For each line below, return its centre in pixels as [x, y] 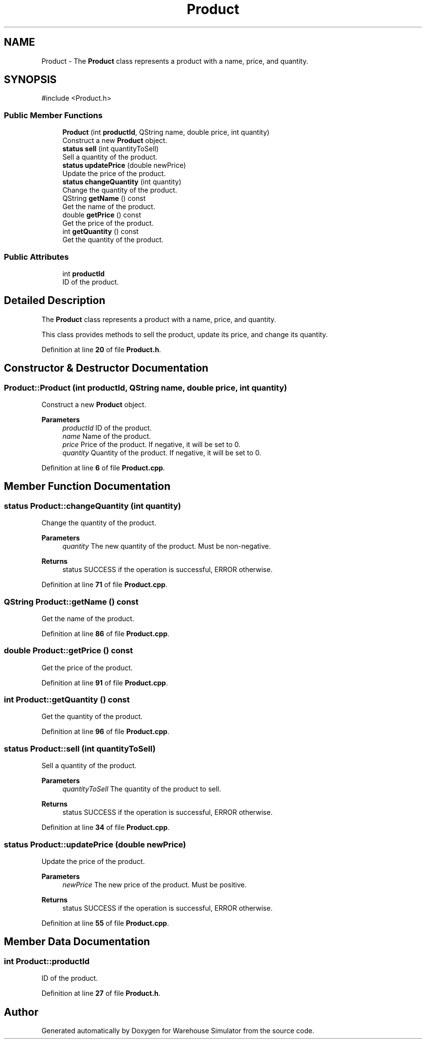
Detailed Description [55, 301]
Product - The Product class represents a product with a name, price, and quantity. [175, 61]
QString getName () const [104, 198]
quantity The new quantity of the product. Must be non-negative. [167, 546]
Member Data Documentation [77, 942]
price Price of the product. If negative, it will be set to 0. [151, 444]
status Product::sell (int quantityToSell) [80, 748]
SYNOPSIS [30, 80]
